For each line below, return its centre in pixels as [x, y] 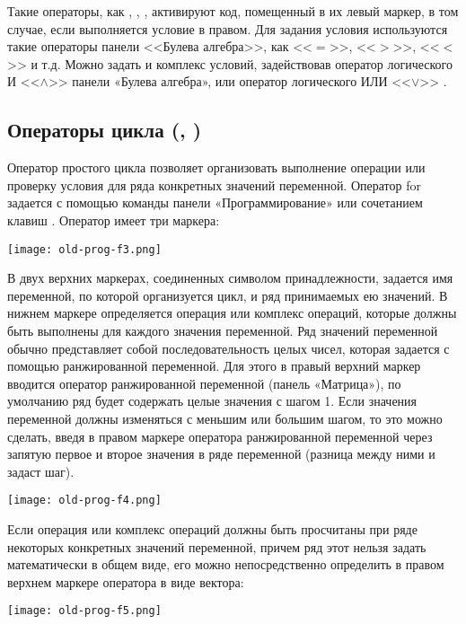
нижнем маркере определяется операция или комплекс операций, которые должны [232, 313]
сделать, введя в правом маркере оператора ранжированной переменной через [220, 436]
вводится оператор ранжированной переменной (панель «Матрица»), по [204, 383]
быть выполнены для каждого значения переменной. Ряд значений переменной [223, 330]
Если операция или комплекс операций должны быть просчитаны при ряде [212, 528]
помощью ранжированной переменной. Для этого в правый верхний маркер [214, 366]
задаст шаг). [41, 471]
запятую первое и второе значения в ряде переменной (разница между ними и [221, 454]
